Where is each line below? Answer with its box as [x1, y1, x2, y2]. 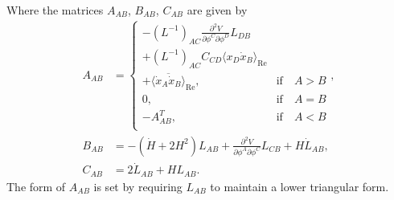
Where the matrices [6, 2, 104, 18]
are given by [187, 2, 248, 18]
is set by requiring [93, 178, 183, 194]
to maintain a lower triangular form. [210, 178, 389, 194]
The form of [6, 178, 66, 194]
